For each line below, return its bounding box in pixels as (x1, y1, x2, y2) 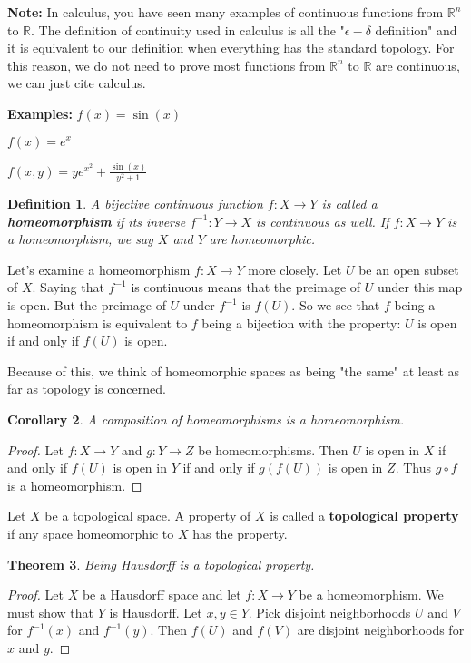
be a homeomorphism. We (299, 585, 444, 604)
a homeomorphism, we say (7, 229, 153, 249)
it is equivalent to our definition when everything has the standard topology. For (7, 38, 455, 57)
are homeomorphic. (209, 229, 316, 249)
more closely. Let (248, 259, 342, 278)
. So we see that (291, 296, 380, 315)
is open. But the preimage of (7, 296, 166, 315)
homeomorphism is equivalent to (7, 313, 188, 332)
